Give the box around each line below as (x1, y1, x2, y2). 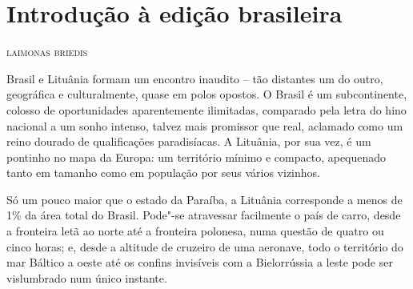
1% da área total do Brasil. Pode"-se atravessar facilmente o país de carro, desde (6, 207, 401, 223)
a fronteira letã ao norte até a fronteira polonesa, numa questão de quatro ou (6, 223, 384, 239)
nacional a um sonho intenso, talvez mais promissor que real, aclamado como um (6, 117, 403, 134)
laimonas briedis (6, 43, 88, 60)
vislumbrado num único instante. (6, 269, 167, 286)
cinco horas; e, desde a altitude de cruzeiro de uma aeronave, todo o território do (6, 238, 403, 255)
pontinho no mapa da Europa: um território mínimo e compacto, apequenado (6, 148, 387, 165)
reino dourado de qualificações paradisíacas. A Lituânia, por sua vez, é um (6, 133, 371, 150)
